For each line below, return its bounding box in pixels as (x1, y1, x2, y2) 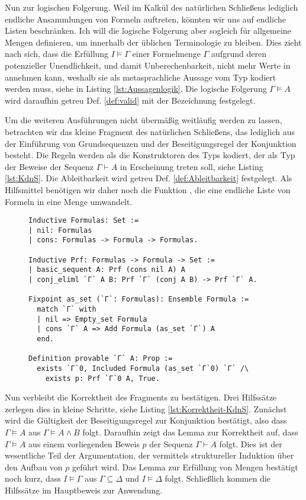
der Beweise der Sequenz (5, 160, 94, 172)
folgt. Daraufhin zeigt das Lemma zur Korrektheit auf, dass (82, 426, 298, 438)
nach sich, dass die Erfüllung (5, 47, 109, 60)
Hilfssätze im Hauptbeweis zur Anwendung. (5, 484, 163, 496)
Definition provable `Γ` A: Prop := (28, 354, 173, 363)
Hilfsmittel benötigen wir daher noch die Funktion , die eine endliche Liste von (5, 183, 291, 195)
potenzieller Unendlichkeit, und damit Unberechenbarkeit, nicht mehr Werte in (5, 59, 291, 71)
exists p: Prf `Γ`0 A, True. (45, 374, 160, 383)
